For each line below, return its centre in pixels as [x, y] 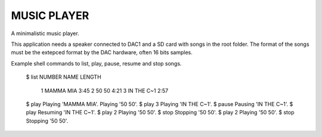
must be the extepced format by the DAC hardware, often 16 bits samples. [102, 52]
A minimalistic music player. [45, 33]
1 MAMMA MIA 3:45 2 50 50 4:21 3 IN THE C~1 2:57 [105, 91]
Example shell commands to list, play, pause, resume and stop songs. [96, 63]
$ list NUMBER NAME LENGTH [64, 77]
